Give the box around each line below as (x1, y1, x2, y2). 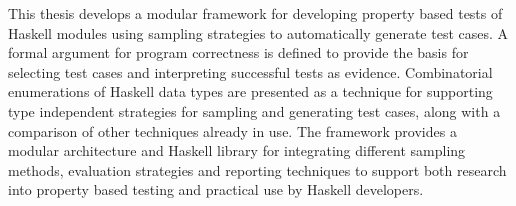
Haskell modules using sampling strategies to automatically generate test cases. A (8, 22, 509, 43)
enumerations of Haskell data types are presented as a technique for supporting (8, 81, 493, 102)
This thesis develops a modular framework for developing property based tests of (8, 3, 503, 23)
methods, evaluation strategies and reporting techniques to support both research (8, 159, 507, 180)
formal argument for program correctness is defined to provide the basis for (8, 42, 469, 63)
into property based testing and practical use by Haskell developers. (8, 179, 424, 200)
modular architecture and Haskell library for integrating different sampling (8, 140, 466, 161)
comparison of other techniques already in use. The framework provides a (8, 120, 457, 141)
